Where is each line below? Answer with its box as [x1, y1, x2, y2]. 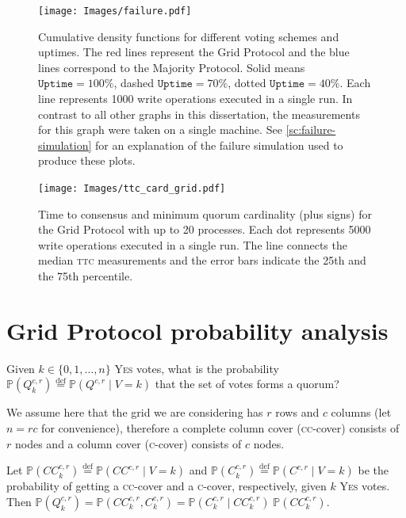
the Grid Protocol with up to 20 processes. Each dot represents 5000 [38, 221, 371, 238]
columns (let [331, 404, 392, 421]
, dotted [228, 74, 266, 91]
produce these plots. [38, 152, 136, 169]
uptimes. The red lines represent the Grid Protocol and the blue [38, 44, 350, 60]
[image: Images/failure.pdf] [38, 6, 192, 17]
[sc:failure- [285, 121, 336, 138]
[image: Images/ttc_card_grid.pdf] [38, 183, 226, 194]
